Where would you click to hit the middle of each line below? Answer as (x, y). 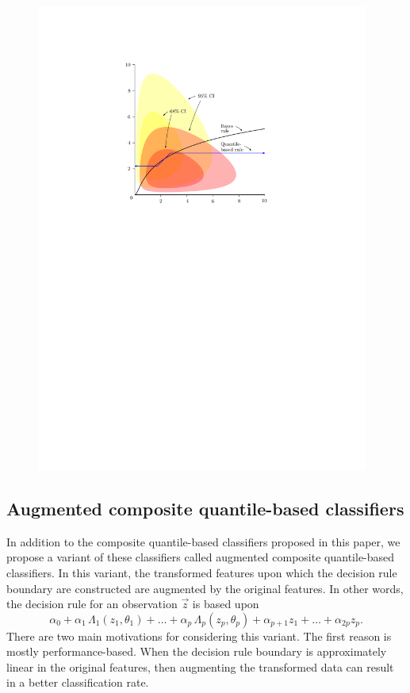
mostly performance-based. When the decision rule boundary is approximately (197, 651)
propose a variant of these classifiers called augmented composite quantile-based (201, 557)
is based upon (226, 604)
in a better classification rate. (78, 682)
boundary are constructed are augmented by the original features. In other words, (205, 588)
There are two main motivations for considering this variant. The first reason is (199, 636)
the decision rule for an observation (92, 604)
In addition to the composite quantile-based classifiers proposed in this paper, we (203, 541)
